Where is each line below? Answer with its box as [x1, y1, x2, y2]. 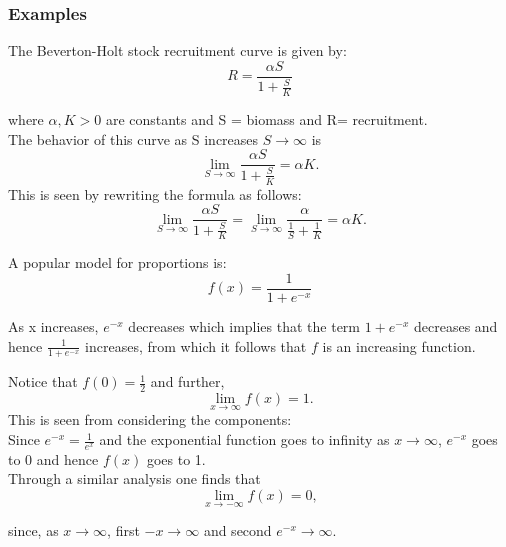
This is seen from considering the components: [8, 409, 292, 430]
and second [203, 520, 272, 541]
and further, [150, 371, 225, 392]
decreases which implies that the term [128, 316, 361, 336]
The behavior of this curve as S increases [8, 128, 259, 149]
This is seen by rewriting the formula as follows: [8, 183, 302, 204]
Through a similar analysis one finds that [8, 468, 261, 489]
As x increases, [8, 316, 99, 336]
